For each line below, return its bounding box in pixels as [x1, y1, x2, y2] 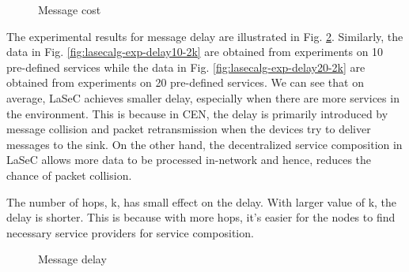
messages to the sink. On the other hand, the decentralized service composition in [6, 136, 403, 152]
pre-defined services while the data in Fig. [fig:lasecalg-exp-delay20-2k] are [6, 58, 365, 75]
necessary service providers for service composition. [6, 224, 254, 240]
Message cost [38, 2, 101, 17]
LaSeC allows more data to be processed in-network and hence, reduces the [6, 151, 372, 168]
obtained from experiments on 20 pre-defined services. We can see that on [6, 74, 364, 91]
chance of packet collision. [6, 166, 132, 183]
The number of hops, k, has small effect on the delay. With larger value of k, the [6, 193, 397, 210]
